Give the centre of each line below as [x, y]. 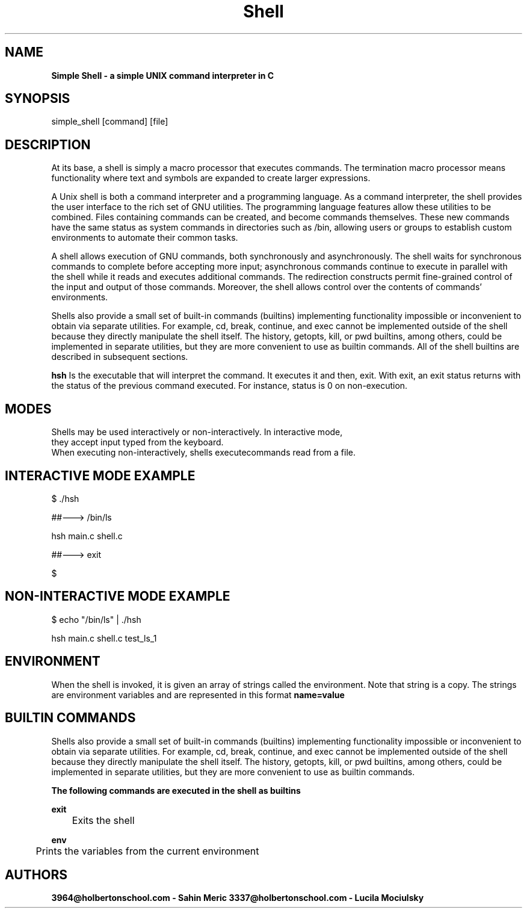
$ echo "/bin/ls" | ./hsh [96, 619]
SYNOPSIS [38, 99]
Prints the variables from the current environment [147, 851]
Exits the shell [103, 820]
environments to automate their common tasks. [145, 238]
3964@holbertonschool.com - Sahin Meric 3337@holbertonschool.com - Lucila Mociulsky [238, 898]
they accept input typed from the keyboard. [137, 442]
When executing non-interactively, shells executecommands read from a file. [203, 453]
